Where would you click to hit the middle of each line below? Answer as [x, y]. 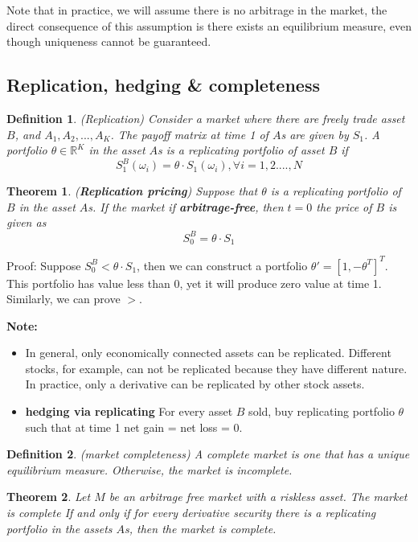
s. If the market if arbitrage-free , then [186, 206]
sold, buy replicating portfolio [322, 411]
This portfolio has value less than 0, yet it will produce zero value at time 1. [194, 283]
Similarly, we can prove [64, 299]
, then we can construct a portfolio [222, 265]
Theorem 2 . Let [49, 497]
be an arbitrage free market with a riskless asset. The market [258, 497]
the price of [344, 206]
